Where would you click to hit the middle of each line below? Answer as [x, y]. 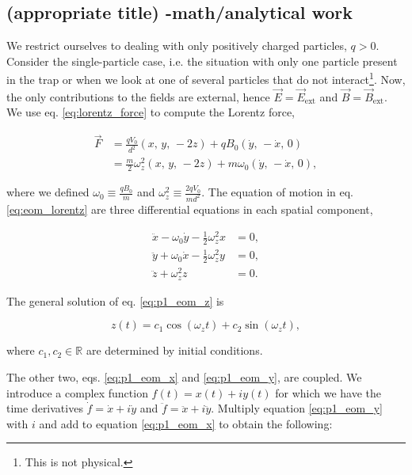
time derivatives [45, 408]
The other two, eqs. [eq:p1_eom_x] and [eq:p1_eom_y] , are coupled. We [184, 377]
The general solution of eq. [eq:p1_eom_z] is [115, 300]
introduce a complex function [77, 392]
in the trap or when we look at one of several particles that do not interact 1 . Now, [206, 78]
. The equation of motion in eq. [277, 192]
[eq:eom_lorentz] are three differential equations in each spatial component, [190, 209]
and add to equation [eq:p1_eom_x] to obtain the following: [186, 423]
